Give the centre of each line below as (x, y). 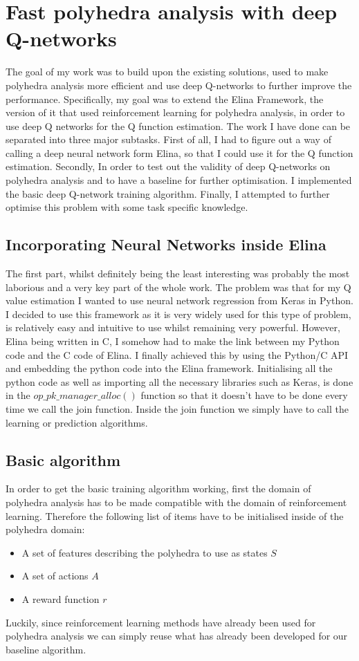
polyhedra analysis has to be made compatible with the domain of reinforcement (176, 502)
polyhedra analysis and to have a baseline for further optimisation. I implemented (179, 180)
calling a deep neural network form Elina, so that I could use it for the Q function (179, 152)
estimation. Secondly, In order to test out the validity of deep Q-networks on (168, 166)
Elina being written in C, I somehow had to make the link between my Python (173, 341)
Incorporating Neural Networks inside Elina (166, 244)
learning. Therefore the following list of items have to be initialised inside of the (175, 515)
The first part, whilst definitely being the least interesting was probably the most (178, 273)
